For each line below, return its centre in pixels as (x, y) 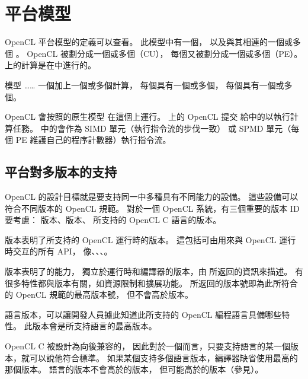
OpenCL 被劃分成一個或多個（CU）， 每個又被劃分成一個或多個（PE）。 (165, 53)
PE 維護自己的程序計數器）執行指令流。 (93, 140)
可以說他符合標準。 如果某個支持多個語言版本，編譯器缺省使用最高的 (163, 357)
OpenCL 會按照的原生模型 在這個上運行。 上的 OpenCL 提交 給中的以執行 (147, 117)
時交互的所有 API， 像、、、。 (59, 251)
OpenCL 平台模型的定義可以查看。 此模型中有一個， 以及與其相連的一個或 (149, 42)
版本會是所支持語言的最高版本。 (94, 326)
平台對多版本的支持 (61, 172)
